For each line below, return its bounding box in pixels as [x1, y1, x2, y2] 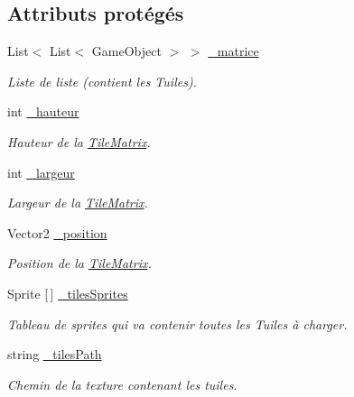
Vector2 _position [7, 223, 107, 242]
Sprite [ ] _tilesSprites [7, 283, 128, 302]
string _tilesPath [7, 345, 102, 364]
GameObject [91, 42, 162, 60]
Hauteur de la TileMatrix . [7, 132, 151, 151]
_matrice [208, 42, 259, 60]
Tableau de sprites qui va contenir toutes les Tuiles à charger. [7, 314, 348, 333]
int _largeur [7, 162, 75, 181]
